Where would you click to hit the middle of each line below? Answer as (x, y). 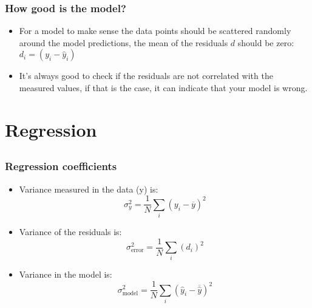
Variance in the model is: (66, 274)
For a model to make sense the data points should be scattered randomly (155, 31)
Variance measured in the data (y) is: (89, 189)
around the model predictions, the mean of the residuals (124, 42)
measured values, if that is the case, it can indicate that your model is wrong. (163, 87)
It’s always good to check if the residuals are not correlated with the (146, 76)
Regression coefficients (61, 166)
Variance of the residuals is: (70, 232)
